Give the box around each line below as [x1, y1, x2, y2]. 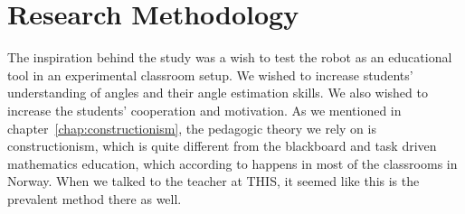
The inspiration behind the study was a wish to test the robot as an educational [7, 48, 452, 67]
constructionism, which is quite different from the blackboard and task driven [7, 136, 437, 155]
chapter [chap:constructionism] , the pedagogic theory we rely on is [7, 118, 376, 137]
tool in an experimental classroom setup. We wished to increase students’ [7, 65, 413, 84]
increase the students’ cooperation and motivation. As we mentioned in [7, 100, 402, 119]
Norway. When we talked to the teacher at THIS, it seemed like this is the [7, 172, 420, 191]
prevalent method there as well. [7, 189, 182, 208]
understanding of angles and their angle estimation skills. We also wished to [7, 83, 428, 102]
